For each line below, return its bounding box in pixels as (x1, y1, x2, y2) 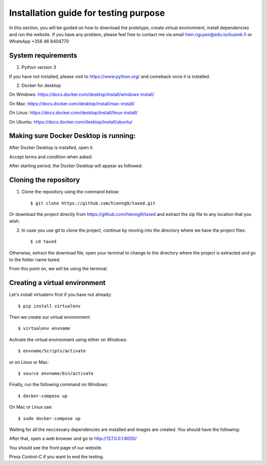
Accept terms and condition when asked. (9, 154, 93, 160)
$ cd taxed (30, 239, 57, 245)
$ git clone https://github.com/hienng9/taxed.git (30, 200, 156, 206)
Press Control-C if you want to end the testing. (9, 454, 104, 460)
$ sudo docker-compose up (18, 416, 81, 421)
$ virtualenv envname (18, 326, 70, 331)
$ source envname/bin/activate (18, 371, 94, 376)
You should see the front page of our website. (9, 445, 103, 451)
